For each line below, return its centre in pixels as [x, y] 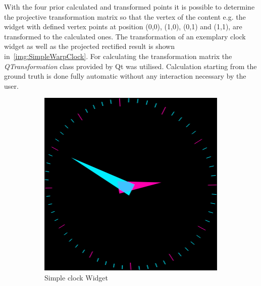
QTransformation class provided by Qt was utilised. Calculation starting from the [130, 66]
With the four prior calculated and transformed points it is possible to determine [129, 7]
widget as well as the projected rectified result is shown [90, 46]
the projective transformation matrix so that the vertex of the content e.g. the [125, 16]
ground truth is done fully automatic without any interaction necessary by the [125, 76]
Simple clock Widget [76, 277]
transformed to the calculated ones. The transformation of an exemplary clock [125, 36]
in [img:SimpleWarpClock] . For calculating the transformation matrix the [118, 56]
